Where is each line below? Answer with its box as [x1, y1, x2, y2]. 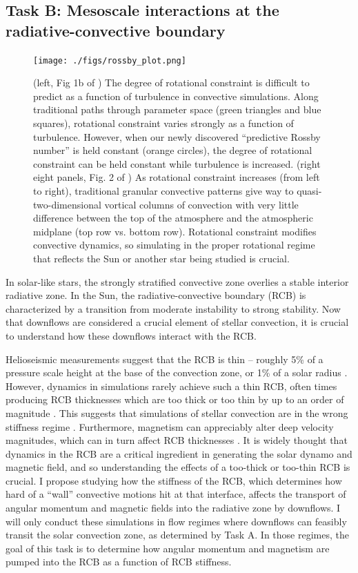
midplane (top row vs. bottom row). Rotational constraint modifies [33, 224, 317, 238]
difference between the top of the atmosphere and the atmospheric [33, 211, 313, 225]
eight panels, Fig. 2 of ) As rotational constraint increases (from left [33, 170, 320, 184]
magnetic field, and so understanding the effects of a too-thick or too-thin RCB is [6, 460, 350, 474]
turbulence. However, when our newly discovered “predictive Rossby [33, 129, 321, 144]
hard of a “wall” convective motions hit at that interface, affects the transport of [6, 487, 346, 501]
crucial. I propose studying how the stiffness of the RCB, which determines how [6, 473, 342, 487]
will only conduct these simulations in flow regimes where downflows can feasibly [6, 514, 347, 528]
